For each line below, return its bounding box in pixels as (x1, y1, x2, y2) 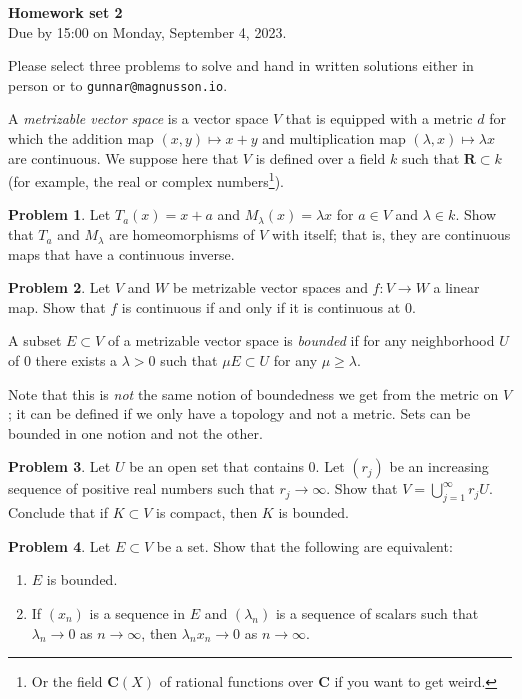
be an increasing (389, 456, 489, 477)
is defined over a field (255, 147, 386, 168)
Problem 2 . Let (8, 277, 111, 298)
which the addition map (8, 128, 154, 149)
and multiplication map (262, 128, 406, 149)
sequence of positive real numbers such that (8, 478, 275, 499)
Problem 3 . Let (8, 456, 111, 477)
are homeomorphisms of (109, 224, 255, 245)
